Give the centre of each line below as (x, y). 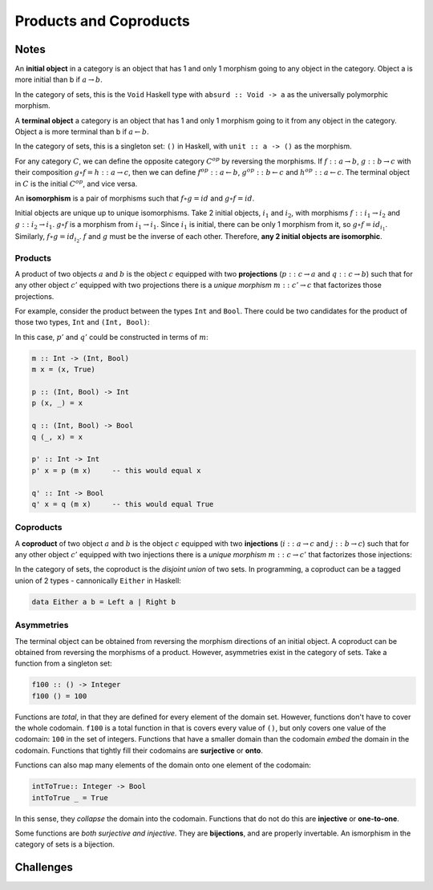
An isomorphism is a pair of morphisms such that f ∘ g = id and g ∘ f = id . (135, 198)
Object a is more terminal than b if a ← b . (82, 131)
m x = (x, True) (64, 370)
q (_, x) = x (57, 437)
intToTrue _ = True (70, 797)
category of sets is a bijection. (65, 844)
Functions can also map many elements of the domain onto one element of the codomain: (163, 765)
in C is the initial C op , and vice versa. (76, 183)
